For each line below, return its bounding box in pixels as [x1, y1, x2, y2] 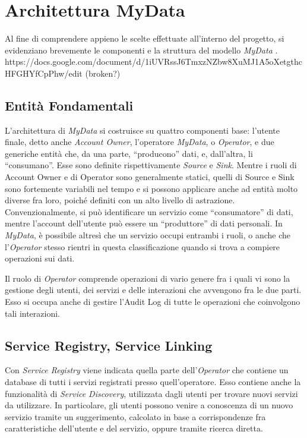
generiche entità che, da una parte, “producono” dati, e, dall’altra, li [5, 147, 253, 159]
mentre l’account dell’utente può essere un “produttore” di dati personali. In [5, 217, 283, 229]
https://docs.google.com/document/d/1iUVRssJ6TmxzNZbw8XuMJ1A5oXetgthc [5, 55, 303, 68]
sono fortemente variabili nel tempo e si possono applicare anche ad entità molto [5, 182, 298, 194]
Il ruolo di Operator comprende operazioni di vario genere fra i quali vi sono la [5, 272, 290, 284]
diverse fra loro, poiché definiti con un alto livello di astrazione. [5, 194, 235, 206]
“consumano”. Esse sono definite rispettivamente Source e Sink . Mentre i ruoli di [5, 159, 297, 171]
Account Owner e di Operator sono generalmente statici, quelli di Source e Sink [5, 171, 295, 183]
